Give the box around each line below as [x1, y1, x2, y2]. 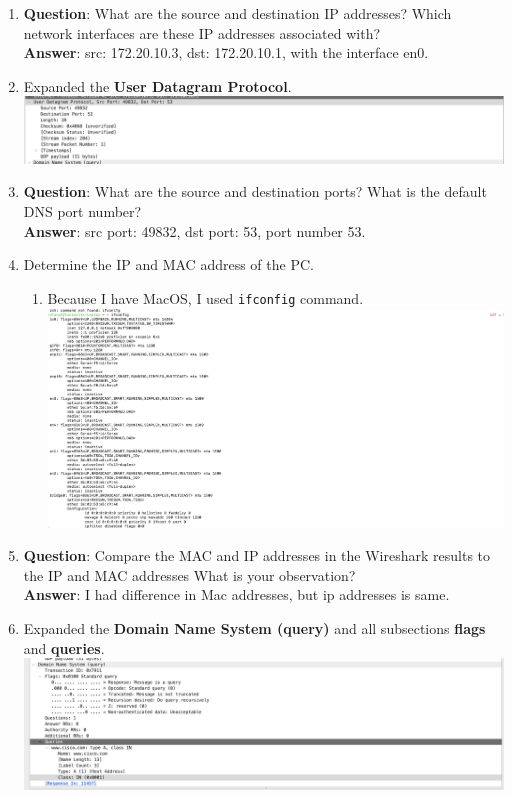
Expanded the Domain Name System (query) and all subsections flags [23, 617, 486, 638]
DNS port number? [23, 201, 142, 222]
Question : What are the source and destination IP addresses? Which [23, 3, 452, 23]
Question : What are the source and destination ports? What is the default [23, 181, 487, 202]
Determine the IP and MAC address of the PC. [23, 254, 314, 275]
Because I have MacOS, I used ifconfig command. [47, 287, 364, 308]
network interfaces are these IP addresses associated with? [23, 22, 381, 43]
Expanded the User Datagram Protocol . [23, 75, 292, 96]
